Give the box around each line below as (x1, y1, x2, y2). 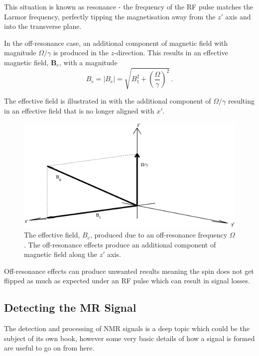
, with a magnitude (59, 57, 118, 67)
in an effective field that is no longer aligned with (4, 105, 154, 116)
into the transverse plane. (4, 21, 82, 31)
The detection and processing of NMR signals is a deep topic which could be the (4, 323, 250, 334)
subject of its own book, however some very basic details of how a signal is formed (4, 333, 255, 343)
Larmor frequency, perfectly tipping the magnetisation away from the (4, 11, 216, 21)
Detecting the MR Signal (4, 300, 136, 315)
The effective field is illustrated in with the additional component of (4, 96, 211, 106)
